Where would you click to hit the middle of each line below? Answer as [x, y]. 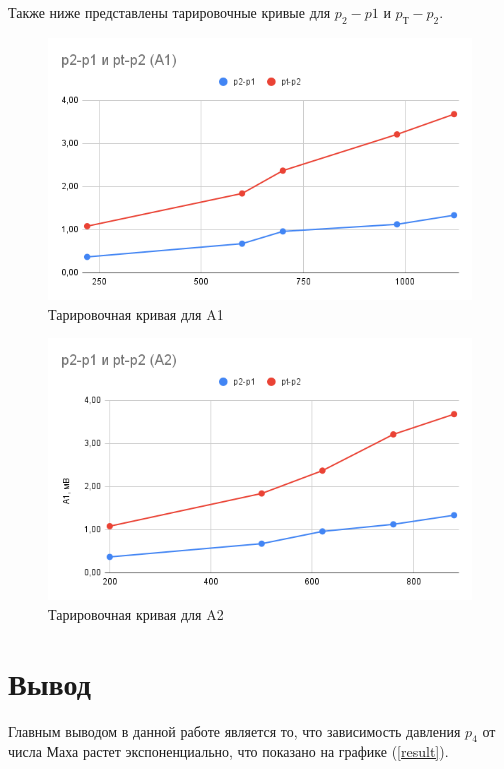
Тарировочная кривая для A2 [136, 613]
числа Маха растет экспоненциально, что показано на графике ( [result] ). [228, 751]
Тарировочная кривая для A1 [136, 313]
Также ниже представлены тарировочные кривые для [169, 12]
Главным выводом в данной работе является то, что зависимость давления [234, 730]
